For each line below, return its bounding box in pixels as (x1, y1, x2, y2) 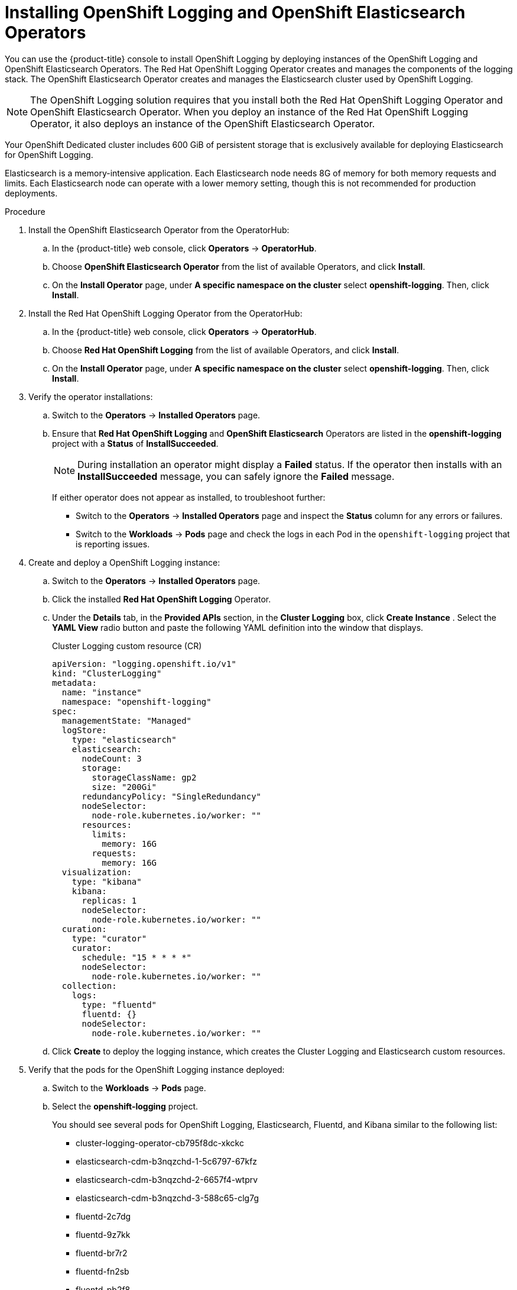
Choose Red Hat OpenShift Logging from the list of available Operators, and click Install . (52, 344, 399, 355)
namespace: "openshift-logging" (61, 696, 212, 707)
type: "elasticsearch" (71, 734, 177, 744)
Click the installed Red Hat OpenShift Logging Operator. (52, 594, 271, 604)
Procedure (5, 206, 45, 217)
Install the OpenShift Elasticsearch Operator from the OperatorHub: (28, 224, 290, 235)
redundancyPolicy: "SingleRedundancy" (82, 791, 262, 801)
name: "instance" (61, 687, 142, 697)
